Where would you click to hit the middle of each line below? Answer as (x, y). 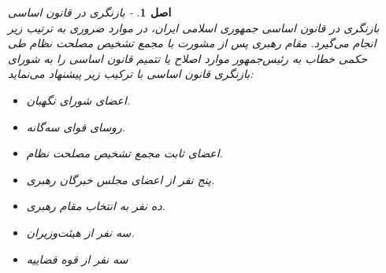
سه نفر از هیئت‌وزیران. (80, 232)
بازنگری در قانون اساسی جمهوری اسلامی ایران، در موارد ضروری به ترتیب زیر (194, 27)
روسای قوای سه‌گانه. (76, 126)
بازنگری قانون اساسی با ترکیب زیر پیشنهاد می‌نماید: (131, 74)
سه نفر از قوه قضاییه (77, 258)
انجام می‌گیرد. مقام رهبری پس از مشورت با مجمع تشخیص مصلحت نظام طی (192, 43)
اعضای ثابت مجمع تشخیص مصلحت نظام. (124, 153)
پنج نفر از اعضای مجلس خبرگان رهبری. (121, 179)
